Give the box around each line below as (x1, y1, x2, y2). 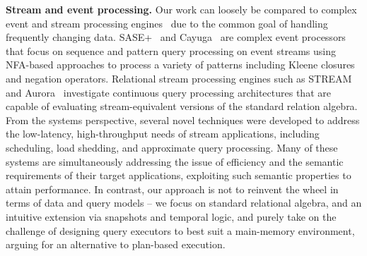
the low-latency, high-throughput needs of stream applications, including (6, 126, 320, 141)
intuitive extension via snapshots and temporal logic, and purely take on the (6, 209, 337, 224)
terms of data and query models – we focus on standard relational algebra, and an (6, 195, 362, 210)
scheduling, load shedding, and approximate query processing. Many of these (6, 140, 338, 154)
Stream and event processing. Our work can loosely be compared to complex (6, 2, 357, 16)
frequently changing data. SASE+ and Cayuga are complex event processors (6, 30, 346, 44)
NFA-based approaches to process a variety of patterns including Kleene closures (6, 57, 355, 72)
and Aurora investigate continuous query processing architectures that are (6, 85, 331, 99)
